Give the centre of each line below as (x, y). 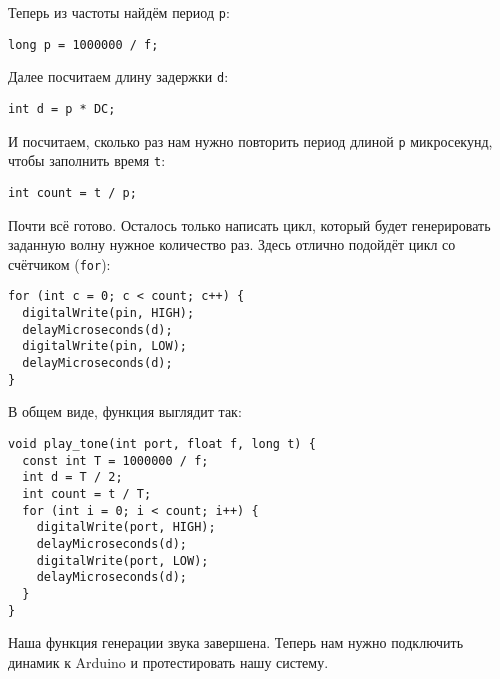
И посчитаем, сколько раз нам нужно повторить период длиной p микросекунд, (250, 140)
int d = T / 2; (72, 477)
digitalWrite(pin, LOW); (104, 346)
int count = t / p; (72, 192)
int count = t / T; (87, 493)
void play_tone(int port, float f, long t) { (162, 443)
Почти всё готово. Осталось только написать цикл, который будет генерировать (249, 224)
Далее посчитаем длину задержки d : (118, 76)
